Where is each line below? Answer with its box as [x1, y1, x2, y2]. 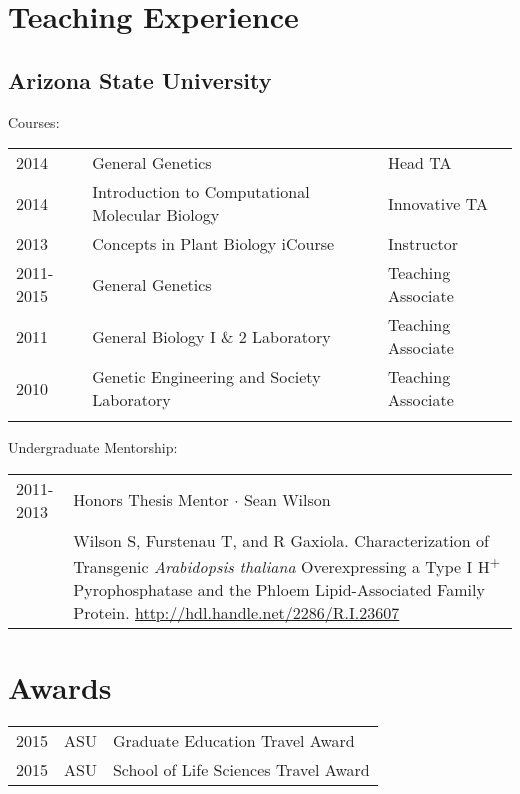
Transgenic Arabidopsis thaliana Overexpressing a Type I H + [73, 551, 501, 579]
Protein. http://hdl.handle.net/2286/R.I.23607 [73, 601, 400, 625]
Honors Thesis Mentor [73, 488, 229, 512]
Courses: [8, 111, 60, 132]
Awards [8, 667, 112, 708]
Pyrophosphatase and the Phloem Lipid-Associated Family [73, 578, 485, 602]
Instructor [387, 232, 458, 256]
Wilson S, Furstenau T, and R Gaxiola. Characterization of [73, 528, 489, 552]
